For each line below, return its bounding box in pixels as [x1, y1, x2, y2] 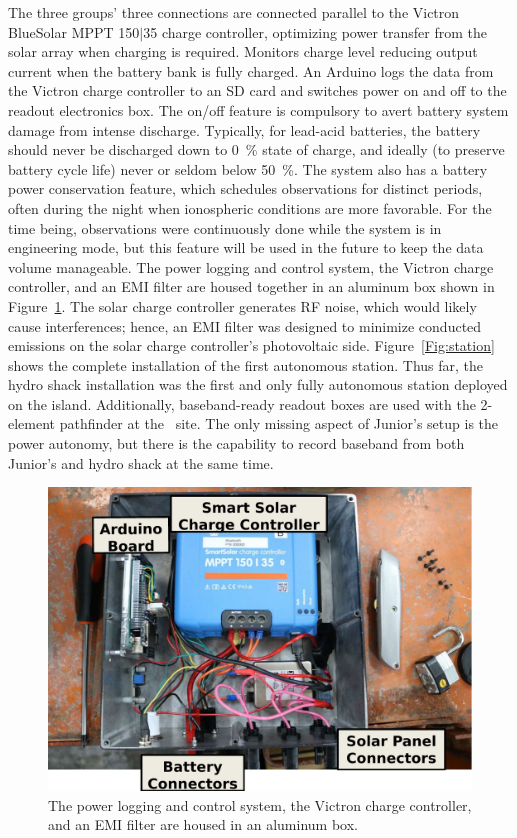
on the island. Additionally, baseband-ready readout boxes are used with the [8, 393, 476, 414]
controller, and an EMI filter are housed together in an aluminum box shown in [8, 276, 495, 297]
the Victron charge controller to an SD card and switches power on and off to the [8, 80, 507, 101]
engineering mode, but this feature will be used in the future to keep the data [8, 237, 484, 258]
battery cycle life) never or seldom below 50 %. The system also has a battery [8, 158, 488, 179]
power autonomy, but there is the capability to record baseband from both [8, 433, 465, 454]
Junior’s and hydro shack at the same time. [8, 452, 274, 473]
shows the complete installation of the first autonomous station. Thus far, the [8, 354, 484, 375]
